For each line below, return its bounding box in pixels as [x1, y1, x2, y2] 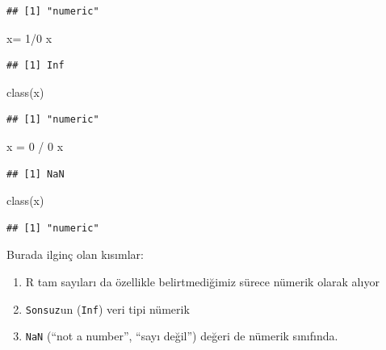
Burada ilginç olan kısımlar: [6, 246, 144, 263]
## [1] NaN [6, 168, 65, 180]
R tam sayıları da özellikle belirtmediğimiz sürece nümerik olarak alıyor [25, 273, 380, 290]
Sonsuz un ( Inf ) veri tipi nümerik [25, 300, 190, 317]
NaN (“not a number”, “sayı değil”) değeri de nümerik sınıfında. [25, 327, 338, 344]
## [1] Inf [6, 60, 65, 72]
